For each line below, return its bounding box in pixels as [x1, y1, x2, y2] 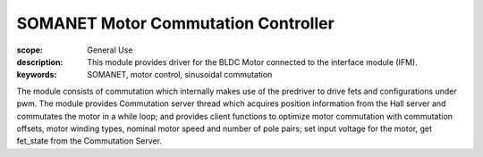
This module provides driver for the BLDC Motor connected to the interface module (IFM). [87, 56, 418, 67]
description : [16, 56, 64, 67]
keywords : [16, 70, 57, 80]
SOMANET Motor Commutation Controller [16, 13, 335, 33]
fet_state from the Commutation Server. [16, 136, 163, 146]
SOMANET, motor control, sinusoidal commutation [87, 70, 273, 80]
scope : [16, 45, 44, 55]
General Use [87, 45, 133, 55]
